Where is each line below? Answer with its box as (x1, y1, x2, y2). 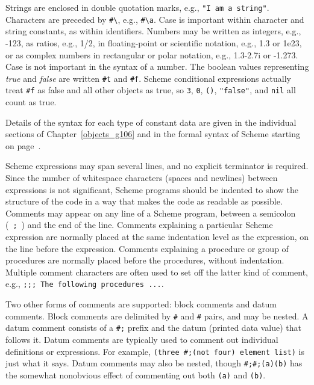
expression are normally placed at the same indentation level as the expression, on (5, 230, 309, 242)
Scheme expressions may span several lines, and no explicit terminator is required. (5, 159, 309, 172)
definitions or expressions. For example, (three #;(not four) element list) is (5, 345, 304, 357)
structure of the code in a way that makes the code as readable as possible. (5, 195, 283, 208)
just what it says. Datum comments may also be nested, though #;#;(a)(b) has (5, 357, 303, 369)
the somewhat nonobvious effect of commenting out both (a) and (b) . (5, 368, 266, 381)
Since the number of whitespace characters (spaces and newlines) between (5, 171, 278, 183)
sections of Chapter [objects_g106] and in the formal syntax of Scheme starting (5, 128, 300, 140)
